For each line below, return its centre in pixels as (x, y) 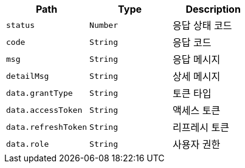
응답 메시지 (197, 59)
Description (213, 9)
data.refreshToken (47, 127)
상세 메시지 (197, 76)
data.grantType (40, 93)
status (20, 25)
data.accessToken (44, 110)
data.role (28, 144)
